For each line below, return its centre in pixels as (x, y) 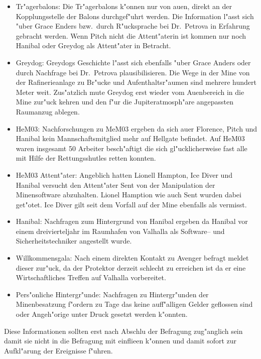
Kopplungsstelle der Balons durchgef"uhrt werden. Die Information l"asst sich (135, 16)
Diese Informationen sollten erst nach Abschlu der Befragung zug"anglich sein (123, 331)
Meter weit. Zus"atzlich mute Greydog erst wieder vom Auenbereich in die (130, 92)
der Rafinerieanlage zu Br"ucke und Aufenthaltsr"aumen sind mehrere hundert (136, 82)
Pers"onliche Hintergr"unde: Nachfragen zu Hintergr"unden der (112, 294)
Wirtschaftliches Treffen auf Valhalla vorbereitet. (91, 277)
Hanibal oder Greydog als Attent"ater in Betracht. (93, 45)
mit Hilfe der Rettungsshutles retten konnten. (86, 158)
